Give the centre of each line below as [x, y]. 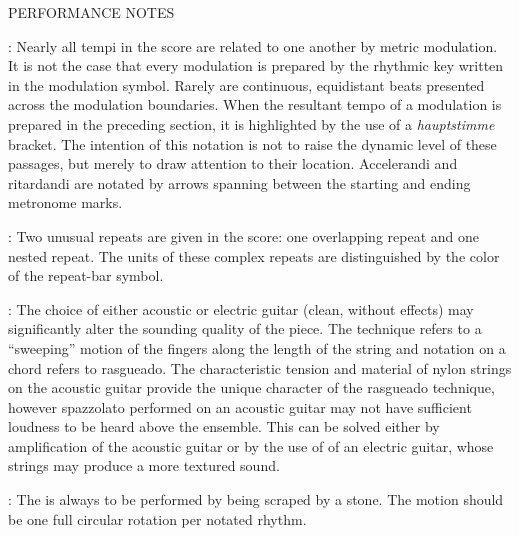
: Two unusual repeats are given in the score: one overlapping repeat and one [243, 235]
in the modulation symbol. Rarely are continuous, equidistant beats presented [246, 84]
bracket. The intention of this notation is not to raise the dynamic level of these [252, 143]
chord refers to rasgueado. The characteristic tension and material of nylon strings [260, 367]
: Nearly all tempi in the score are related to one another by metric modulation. [253, 45]
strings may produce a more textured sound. [144, 465]
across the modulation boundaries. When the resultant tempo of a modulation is [255, 104]
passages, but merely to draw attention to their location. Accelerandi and [233, 163]
